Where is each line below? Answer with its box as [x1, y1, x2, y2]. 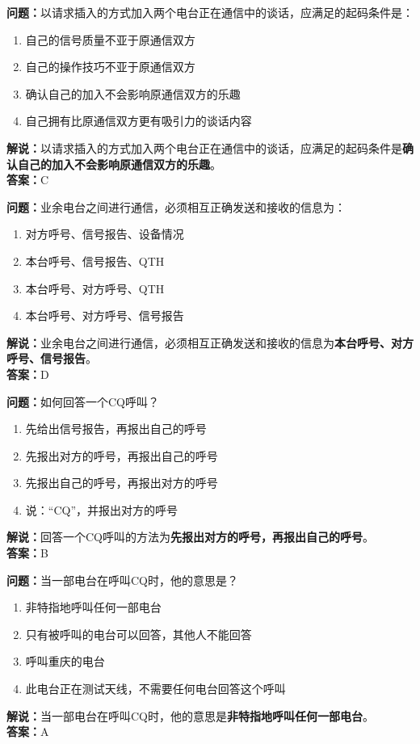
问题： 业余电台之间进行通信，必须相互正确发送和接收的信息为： [6, 198, 346, 215]
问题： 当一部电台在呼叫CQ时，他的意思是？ [6, 571, 238, 588]
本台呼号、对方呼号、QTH [25, 280, 165, 296]
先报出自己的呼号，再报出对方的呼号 [25, 474, 218, 491]
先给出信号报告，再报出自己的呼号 [25, 420, 207, 437]
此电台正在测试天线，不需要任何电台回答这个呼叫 [25, 680, 286, 697]
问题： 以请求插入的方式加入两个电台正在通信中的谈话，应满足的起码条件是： [6, 4, 414, 20]
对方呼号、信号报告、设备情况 [25, 225, 184, 242]
